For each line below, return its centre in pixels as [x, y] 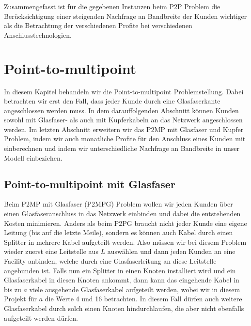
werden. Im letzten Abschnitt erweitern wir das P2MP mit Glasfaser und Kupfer [124, 129]
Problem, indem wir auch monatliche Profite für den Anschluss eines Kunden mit [125, 139]
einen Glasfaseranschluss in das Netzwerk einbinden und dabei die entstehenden [122, 214]
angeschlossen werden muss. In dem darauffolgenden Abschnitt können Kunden [121, 110]
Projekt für [20, 299]
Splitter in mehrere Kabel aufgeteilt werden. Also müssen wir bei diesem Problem [125, 242]
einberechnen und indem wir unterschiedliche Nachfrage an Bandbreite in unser [122, 148]
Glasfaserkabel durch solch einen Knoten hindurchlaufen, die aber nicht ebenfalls [124, 308]
